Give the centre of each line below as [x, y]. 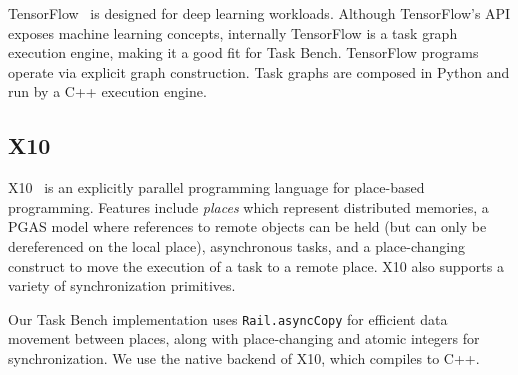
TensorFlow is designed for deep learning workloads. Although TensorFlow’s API [259, 13]
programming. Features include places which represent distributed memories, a [248, 206]
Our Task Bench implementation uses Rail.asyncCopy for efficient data [228, 318]
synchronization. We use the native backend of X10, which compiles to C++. [244, 357]
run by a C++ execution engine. [107, 91]
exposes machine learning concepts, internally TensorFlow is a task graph [233, 32]
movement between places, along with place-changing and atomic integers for [244, 338]
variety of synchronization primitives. [122, 285]
